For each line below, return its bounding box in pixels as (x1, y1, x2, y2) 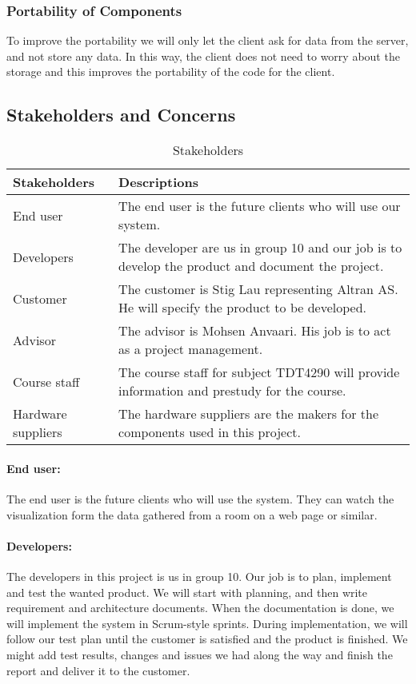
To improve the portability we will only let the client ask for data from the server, (6, 32, 409, 49)
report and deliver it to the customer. (6, 662, 190, 678)
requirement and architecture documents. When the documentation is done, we (6, 599, 394, 616)
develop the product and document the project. (118, 256, 384, 276)
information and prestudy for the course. (118, 381, 346, 400)
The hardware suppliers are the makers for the (118, 404, 379, 424)
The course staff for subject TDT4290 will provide (118, 363, 400, 382)
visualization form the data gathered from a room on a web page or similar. (6, 506, 378, 523)
